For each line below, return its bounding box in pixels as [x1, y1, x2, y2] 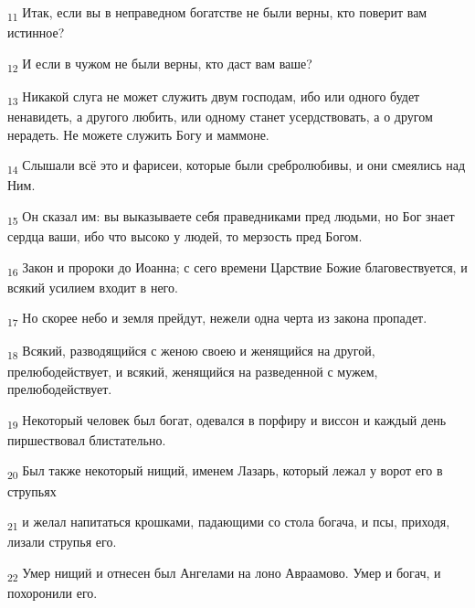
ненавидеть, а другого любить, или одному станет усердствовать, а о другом [7, 106, 433, 125]
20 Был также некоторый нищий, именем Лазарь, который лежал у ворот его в [7, 461, 443, 483]
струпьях [7, 481, 57, 500]
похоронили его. [7, 583, 98, 603]
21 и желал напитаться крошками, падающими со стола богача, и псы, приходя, [7, 512, 450, 533]
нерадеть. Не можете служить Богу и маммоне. [7, 124, 269, 144]
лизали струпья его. [7, 532, 117, 551]
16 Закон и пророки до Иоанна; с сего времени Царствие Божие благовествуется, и [7, 257, 468, 279]
